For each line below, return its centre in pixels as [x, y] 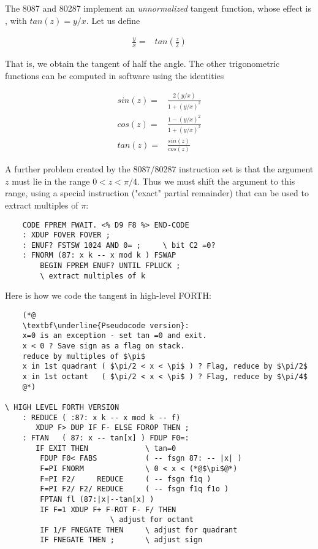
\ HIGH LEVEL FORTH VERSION [62, 407]
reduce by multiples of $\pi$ [84, 356]
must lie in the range [51, 181]
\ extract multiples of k [93, 276]
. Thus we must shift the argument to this [216, 181]
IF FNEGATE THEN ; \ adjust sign [121, 540]
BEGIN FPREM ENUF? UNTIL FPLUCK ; [110, 266]
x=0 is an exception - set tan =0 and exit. [115, 336]
